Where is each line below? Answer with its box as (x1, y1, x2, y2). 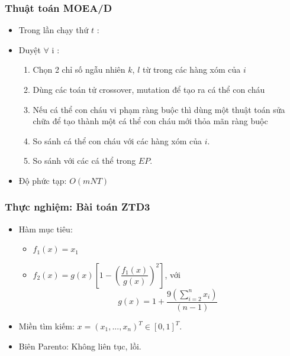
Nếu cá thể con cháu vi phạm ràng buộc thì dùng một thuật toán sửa (33, 103, 285, 115)
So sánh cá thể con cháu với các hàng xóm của (33, 134, 202, 147)
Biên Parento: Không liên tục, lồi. (18, 339, 141, 352)
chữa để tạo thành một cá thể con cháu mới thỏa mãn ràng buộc (33, 115, 268, 127)
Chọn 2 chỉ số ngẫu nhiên (33, 63, 125, 76)
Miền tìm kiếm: (18, 320, 75, 332)
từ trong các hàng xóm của (143, 63, 241, 76)
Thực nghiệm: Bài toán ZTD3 (5, 199, 150, 214)
